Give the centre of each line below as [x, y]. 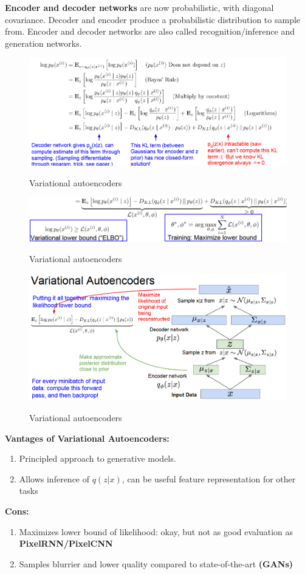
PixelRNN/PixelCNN [66, 543]
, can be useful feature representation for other [209, 478]
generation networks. [43, 43]
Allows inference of [54, 478]
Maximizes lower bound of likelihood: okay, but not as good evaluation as [156, 531]
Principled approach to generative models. [98, 458]
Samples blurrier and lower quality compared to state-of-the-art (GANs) [156, 563]
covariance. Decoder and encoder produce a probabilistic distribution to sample [153, 19]
